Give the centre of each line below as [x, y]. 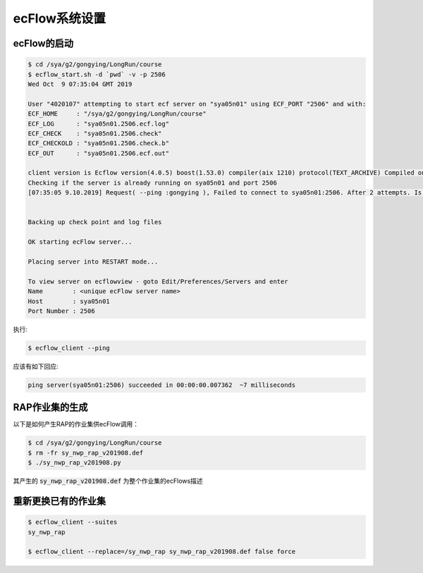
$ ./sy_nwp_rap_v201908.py [74, 463]
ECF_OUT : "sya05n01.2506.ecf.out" [98, 153]
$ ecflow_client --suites [73, 522]
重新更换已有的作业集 [59, 501]
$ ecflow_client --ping [69, 348]
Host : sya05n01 [69, 301]
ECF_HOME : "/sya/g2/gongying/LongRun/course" [117, 114]
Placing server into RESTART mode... [93, 261]
